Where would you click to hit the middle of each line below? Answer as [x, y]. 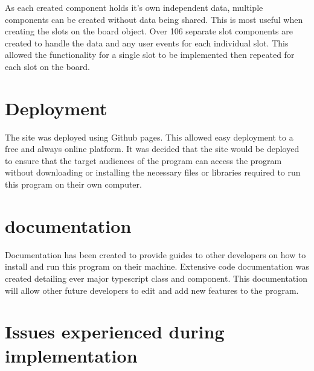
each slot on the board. [47, 66]
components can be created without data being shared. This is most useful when [154, 19]
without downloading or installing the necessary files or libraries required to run [153, 172]
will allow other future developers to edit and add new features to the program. [152, 290]
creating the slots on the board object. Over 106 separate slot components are [149, 31]
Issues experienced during [115, 331]
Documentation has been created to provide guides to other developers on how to [155, 254]
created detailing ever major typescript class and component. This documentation [156, 278]
